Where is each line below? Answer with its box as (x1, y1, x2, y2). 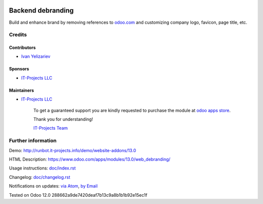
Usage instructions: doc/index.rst (9, 165, 76, 171)
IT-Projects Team (33, 125, 68, 131)
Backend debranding (9, 6, 74, 15)
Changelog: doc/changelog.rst (9, 174, 71, 180)
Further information (9, 137, 57, 144)
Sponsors (9, 66, 29, 72)
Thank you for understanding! (33, 117, 94, 122)
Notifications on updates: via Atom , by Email (9, 183, 98, 189)
